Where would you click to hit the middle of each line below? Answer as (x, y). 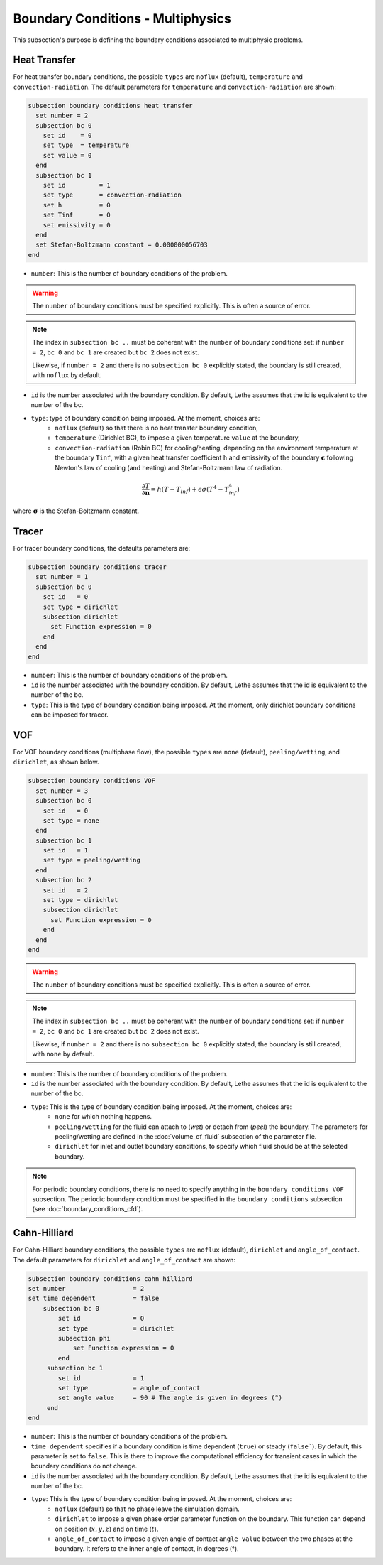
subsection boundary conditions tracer (97, 567)
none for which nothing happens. (104, 1117)
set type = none (71, 820)
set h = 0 (77, 205)
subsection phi (84, 1338)
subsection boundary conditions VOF (92, 781)
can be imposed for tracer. (70, 715)
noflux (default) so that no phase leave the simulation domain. (148, 1509)
